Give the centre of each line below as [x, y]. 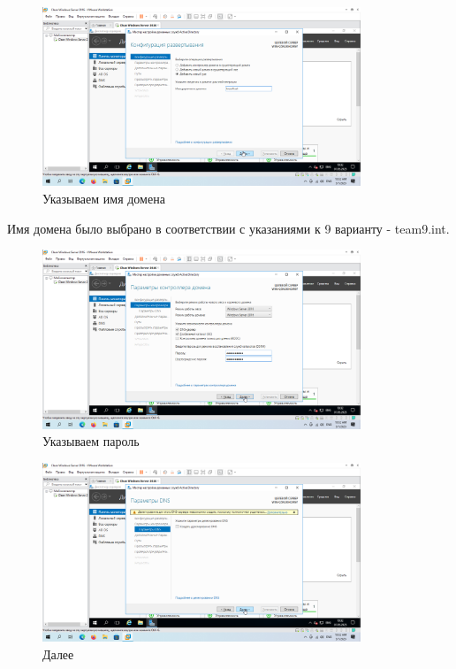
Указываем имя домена [104, 198]
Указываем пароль [91, 441]
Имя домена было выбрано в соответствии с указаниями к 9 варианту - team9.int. [228, 228]
